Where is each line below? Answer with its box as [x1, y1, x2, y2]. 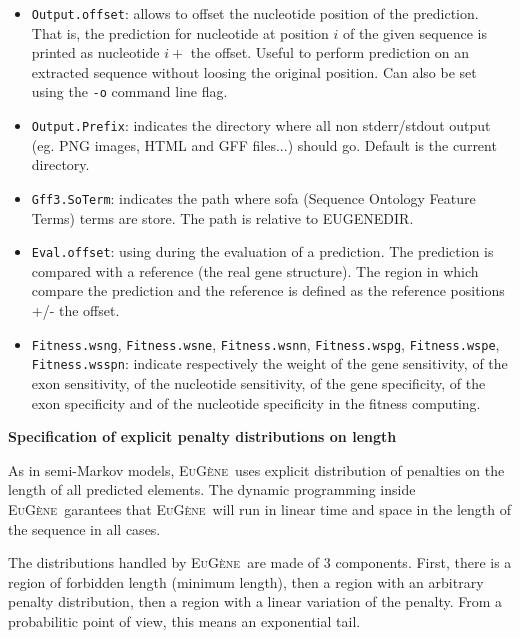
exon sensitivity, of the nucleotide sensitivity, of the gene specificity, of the [31, 372, 486, 393]
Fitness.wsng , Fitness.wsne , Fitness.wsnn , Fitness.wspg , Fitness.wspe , [31, 333, 500, 354]
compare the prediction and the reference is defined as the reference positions [31, 280, 505, 301]
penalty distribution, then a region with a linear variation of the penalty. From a [8, 591, 503, 612]
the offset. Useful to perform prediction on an [190, 42, 470, 63]
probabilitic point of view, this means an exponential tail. [8, 610, 361, 631]
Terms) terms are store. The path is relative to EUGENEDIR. [31, 207, 414, 228]
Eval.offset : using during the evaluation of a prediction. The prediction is [31, 241, 494, 262]
